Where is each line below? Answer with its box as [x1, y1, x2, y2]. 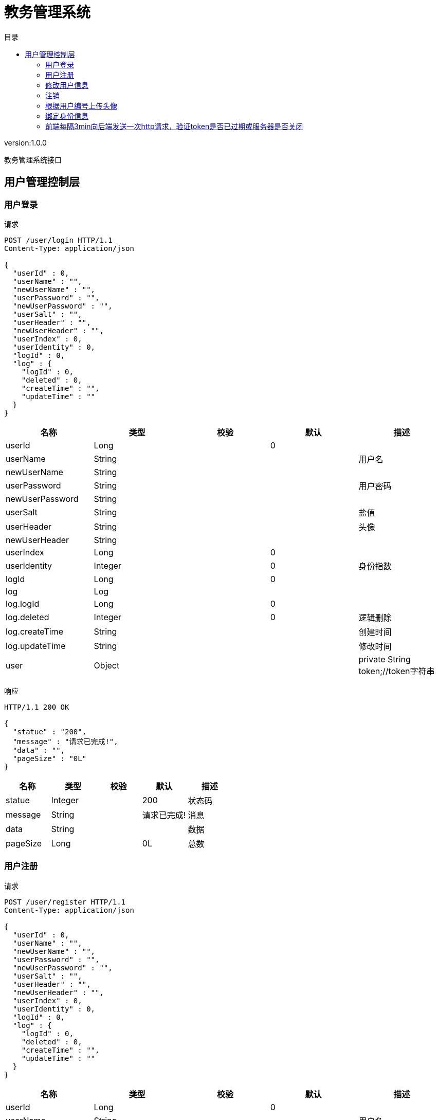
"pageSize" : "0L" [12, 754, 87, 763]
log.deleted [6, 611, 49, 622]
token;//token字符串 [358, 665, 435, 676]
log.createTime [6, 626, 63, 637]
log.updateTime [6, 640, 66, 651]
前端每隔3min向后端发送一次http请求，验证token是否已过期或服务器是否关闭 [45, 121, 303, 131]
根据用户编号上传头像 [45, 101, 117, 110]
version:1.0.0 [4, 138, 47, 147]
